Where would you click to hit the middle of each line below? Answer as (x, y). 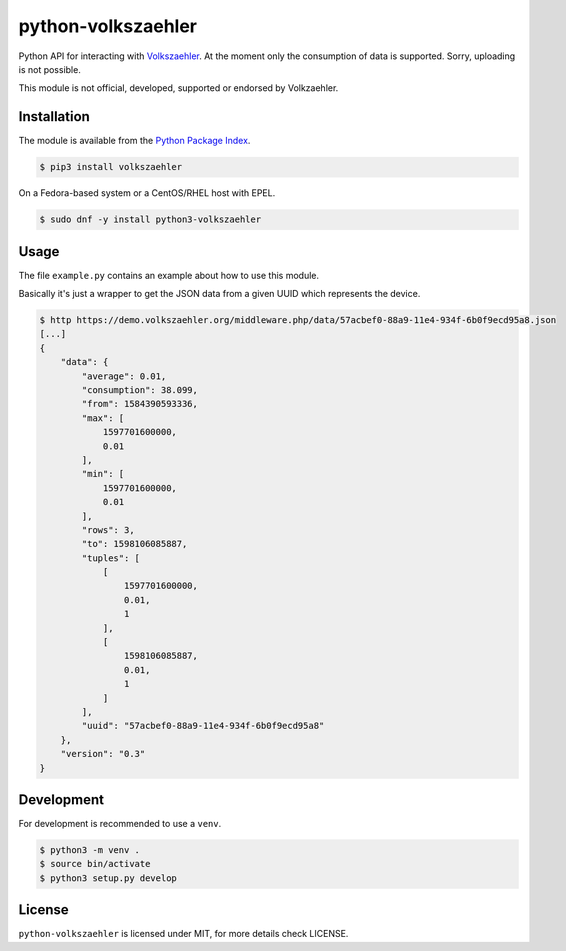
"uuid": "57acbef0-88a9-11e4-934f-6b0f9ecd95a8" (203, 726)
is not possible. (50, 69)
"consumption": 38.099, (140, 390)
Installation (54, 116)
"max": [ (103, 418)
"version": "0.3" (103, 754)
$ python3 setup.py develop (108, 878)
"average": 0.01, (124, 376)
